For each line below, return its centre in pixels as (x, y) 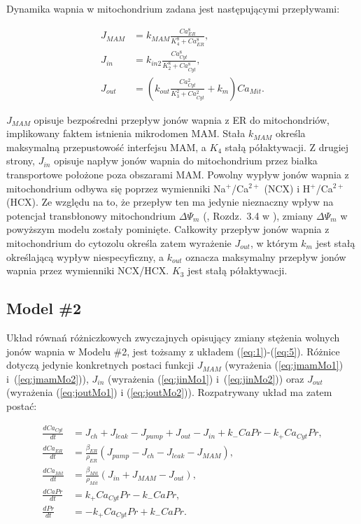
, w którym (274, 242)
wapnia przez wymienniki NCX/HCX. (88, 270)
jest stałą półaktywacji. (238, 270)
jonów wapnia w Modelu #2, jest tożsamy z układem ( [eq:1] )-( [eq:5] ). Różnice (173, 351)
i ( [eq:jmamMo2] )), (48, 378)
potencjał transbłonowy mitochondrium (91, 215)
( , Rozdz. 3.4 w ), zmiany (258, 215)
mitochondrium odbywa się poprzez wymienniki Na (116, 188)
